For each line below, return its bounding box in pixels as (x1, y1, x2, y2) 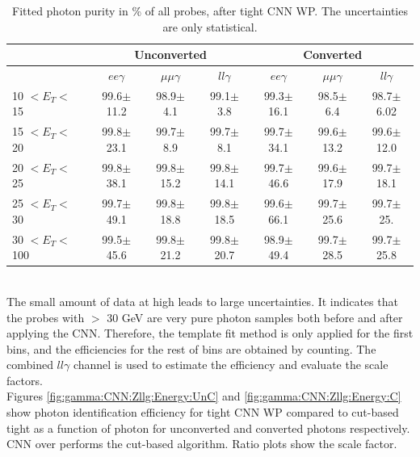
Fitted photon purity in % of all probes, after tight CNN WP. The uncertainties (12, 2, 408, 19)
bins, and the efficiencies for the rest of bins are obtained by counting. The (6, 340, 376, 357)
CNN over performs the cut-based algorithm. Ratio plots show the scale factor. (6, 435, 397, 452)
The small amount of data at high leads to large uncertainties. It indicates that (6, 292, 398, 309)
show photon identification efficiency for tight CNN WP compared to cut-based (6, 404, 399, 421)
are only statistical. (162, 18, 258, 35)
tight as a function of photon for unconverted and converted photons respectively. (6, 419, 410, 436)
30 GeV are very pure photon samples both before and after (107, 308, 403, 325)
